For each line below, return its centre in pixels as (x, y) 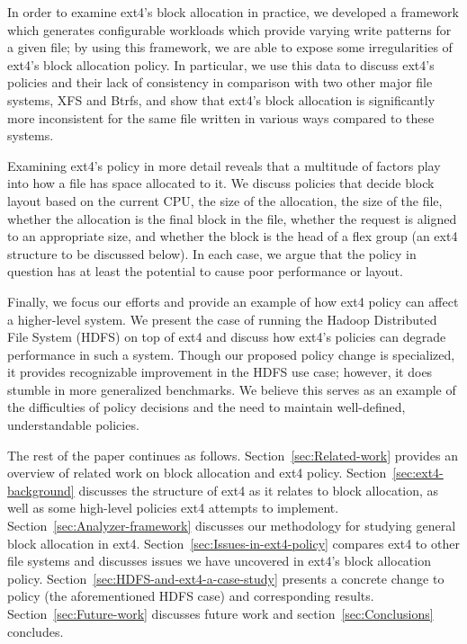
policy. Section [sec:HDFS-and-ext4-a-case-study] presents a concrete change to (226, 578)
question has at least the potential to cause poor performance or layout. (205, 271)
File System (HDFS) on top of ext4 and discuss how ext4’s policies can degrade (227, 337)
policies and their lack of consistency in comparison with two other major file (220, 82)
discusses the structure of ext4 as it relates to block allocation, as (259, 490)
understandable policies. (73, 425)
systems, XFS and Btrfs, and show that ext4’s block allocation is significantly (221, 99)
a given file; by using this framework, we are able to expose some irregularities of (230, 47)
